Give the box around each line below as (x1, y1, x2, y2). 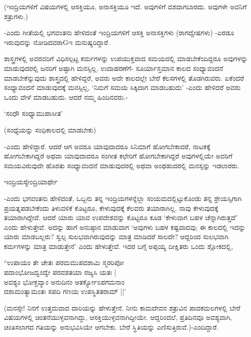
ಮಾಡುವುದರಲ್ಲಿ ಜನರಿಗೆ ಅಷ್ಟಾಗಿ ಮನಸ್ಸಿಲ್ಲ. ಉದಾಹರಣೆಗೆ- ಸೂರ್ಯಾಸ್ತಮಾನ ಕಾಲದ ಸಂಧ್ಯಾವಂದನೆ (4, 63, 224, 73)
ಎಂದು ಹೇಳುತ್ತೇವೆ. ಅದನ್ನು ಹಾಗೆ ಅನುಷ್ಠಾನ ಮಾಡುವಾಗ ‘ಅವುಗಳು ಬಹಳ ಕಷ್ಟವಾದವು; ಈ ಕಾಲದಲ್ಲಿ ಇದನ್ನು (4, 222, 246, 232)
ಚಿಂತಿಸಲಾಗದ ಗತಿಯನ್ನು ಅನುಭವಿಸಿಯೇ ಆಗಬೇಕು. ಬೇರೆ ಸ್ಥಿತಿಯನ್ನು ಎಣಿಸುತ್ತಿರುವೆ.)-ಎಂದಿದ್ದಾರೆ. (4, 322, 219, 332)
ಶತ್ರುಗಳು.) (4, 11, 28, 21)
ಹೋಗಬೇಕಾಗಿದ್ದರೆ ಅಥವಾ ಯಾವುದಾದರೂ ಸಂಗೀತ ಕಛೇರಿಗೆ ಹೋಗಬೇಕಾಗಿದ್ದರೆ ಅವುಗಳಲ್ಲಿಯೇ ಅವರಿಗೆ (4, 151, 232, 161)
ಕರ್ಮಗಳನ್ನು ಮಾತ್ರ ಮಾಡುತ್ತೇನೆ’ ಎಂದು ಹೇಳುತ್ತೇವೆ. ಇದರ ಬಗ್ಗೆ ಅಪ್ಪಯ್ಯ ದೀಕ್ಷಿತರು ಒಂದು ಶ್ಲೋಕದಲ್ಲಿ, (4, 241, 233, 251)
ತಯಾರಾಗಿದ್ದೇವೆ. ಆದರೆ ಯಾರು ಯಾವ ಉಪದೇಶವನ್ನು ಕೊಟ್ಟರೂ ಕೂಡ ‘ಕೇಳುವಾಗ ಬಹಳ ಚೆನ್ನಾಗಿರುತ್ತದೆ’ (4, 212, 238, 223)
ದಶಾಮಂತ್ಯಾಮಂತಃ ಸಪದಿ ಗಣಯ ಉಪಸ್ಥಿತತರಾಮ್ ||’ (4, 286, 126, 296)
